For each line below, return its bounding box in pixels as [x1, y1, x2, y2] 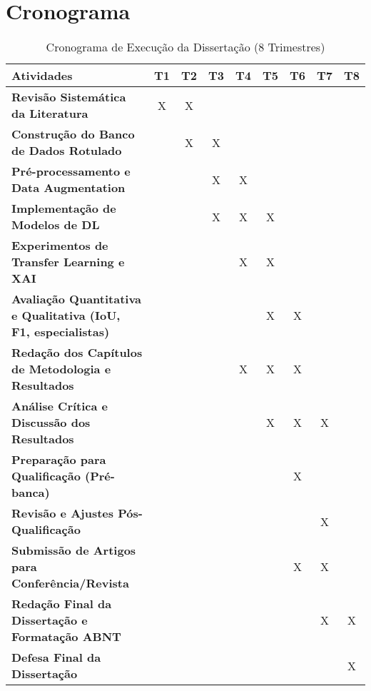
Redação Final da [11, 595, 112, 612]
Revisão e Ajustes [11, 505, 114, 522]
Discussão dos [11, 414, 91, 431]
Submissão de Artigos [11, 542, 136, 559]
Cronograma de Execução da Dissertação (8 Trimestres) [46, 39, 325, 56]
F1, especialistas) [11, 323, 110, 341]
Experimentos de [11, 237, 108, 254]
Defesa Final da [11, 649, 101, 666]
